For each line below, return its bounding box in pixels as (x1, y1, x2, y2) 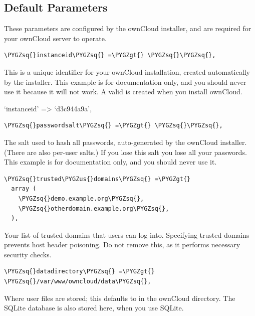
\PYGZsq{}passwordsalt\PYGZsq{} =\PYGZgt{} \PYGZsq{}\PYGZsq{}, (4, 122, 223, 129)
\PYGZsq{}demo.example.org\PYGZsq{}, (18, 195, 144, 202)
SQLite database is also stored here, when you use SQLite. (4, 302, 184, 313)
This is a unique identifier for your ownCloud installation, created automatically (4, 66, 250, 77)
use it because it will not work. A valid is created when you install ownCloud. (4, 86, 242, 97)
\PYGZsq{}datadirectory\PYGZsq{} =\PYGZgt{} (4, 268, 155, 275)
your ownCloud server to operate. (4, 33, 107, 43)
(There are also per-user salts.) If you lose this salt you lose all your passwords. (4, 146, 247, 157)
